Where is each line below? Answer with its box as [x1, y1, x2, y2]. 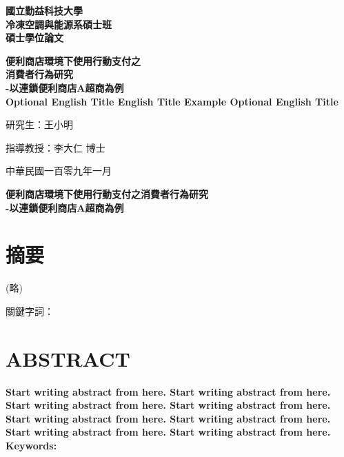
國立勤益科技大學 [6, 3, 83, 17]
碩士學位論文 [6, 30, 63, 45]
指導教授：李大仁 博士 [6, 140, 105, 154]
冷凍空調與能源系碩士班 [6, 17, 112, 31]
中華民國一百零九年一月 [6, 163, 112, 178]
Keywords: [6, 438, 57, 452]
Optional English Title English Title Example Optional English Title [6, 94, 338, 108]
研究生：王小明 [6, 117, 73, 132]
